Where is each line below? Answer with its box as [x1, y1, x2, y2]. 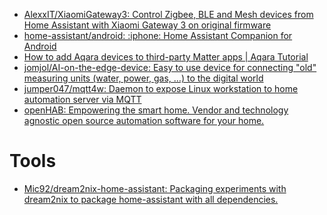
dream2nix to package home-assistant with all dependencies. [23, 193, 279, 205]
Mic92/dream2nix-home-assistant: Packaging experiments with [23, 182, 287, 194]
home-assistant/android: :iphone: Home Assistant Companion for [23, 30, 293, 41]
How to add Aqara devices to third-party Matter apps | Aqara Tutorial [23, 51, 309, 63]
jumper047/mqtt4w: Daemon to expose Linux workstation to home [23, 83, 299, 94]
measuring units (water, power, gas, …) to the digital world [23, 72, 264, 84]
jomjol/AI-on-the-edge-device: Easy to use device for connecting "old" [23, 62, 317, 73]
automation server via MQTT [23, 94, 142, 105]
